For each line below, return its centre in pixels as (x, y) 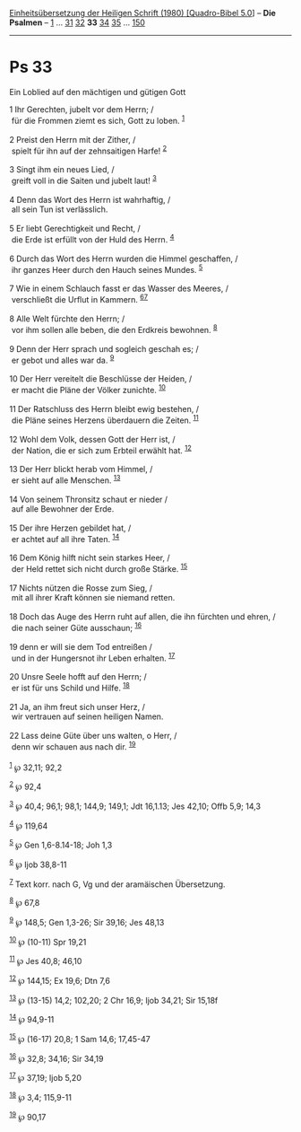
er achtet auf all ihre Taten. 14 (65, 538)
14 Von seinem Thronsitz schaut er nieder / (89, 499)
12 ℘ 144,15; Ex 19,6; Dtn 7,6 (60, 979)
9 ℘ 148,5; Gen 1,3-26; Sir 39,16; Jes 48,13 (87, 921)
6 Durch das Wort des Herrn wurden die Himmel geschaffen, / (124, 259)
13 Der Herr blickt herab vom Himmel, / (81, 469)
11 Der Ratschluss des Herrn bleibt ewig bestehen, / (104, 408)
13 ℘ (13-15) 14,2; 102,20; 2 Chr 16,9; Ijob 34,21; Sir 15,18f (114, 999)
